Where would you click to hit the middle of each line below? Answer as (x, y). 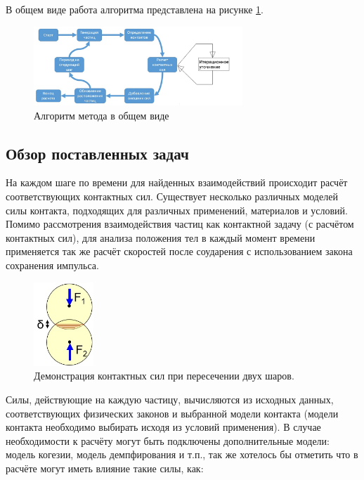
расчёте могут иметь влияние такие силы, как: (105, 468)
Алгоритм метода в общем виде (102, 115)
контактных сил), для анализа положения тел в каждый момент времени (161, 237)
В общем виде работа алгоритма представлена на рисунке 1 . (135, 9)
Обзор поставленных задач (97, 153)
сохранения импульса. (52, 265)
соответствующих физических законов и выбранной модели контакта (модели (172, 413)
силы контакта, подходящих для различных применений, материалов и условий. (177, 210)
